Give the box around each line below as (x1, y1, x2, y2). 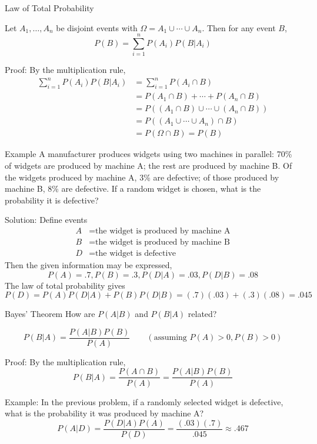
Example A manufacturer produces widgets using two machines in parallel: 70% (5, 148, 292, 160)
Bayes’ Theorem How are (5, 308, 95, 320)
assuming (154, 333, 187, 342)
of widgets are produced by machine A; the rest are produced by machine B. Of (5, 159, 292, 171)
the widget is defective (95, 249, 176, 258)
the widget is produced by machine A (95, 226, 231, 235)
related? (188, 308, 217, 320)
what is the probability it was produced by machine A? (5, 407, 204, 419)
